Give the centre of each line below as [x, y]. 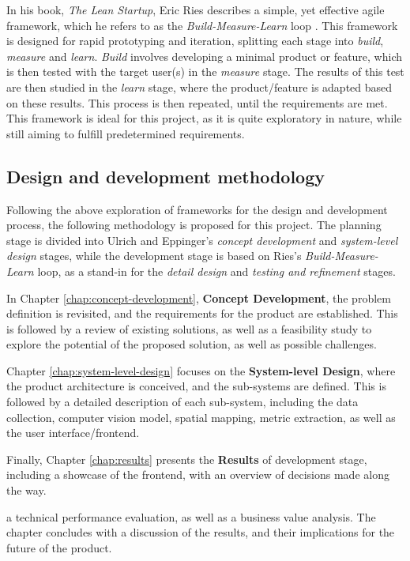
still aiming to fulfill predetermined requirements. [126, 133]
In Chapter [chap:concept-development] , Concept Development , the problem [199, 297]
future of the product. [59, 547]
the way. [26, 490]
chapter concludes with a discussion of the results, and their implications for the [201, 532]
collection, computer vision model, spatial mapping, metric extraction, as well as [201, 417]
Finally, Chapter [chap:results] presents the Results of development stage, [187, 459]
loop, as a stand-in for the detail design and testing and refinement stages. [216, 271]
